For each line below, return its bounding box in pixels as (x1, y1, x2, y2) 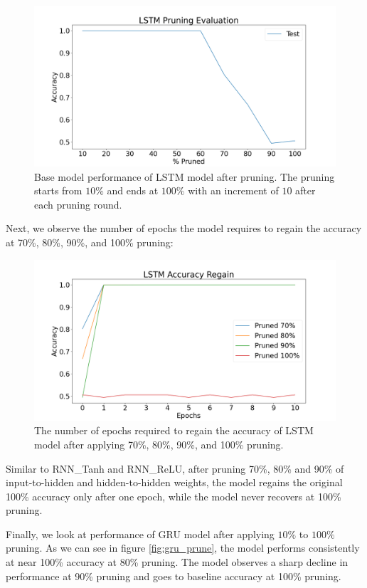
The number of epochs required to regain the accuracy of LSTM (34, 423, 314, 438)
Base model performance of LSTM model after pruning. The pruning (34, 169, 335, 184)
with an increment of (188, 183, 279, 198)
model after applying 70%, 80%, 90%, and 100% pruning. (34, 436, 284, 451)
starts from (34, 183, 83, 198)
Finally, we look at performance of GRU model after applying (6, 526, 275, 541)
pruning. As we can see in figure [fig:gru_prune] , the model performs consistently (6, 540, 360, 555)
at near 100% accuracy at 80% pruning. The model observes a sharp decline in (6, 555, 349, 569)
